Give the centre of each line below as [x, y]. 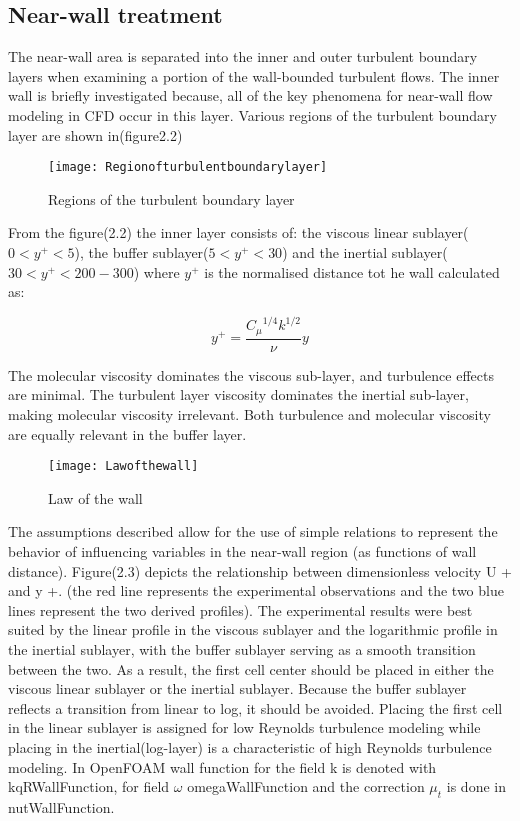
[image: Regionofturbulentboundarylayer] [188, 167]
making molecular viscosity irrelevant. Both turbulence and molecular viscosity [249, 413]
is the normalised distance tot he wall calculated [352, 271]
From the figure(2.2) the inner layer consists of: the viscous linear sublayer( [238, 232]
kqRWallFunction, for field [89, 786]
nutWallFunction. [61, 806]
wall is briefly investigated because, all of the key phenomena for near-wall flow [250, 95]
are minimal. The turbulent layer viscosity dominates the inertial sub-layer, [238, 394]
